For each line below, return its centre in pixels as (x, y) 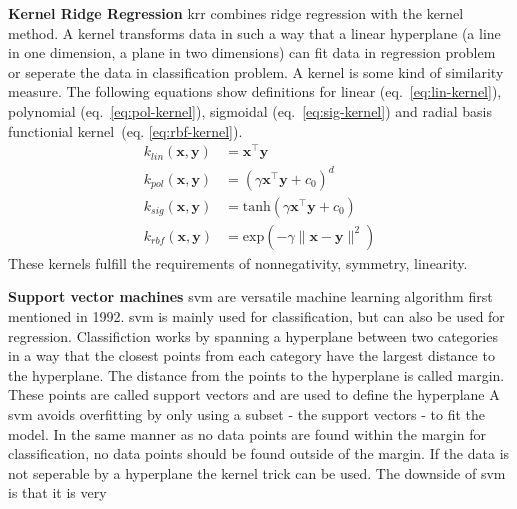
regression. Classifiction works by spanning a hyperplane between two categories (253, 335)
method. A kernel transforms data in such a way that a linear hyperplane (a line (254, 32)
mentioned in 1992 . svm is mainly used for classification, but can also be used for (256, 316)
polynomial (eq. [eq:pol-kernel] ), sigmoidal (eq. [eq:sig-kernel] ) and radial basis (250, 110)
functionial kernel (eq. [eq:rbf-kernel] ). (125, 130)
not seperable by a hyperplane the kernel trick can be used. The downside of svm (257, 472)
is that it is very (57, 492)
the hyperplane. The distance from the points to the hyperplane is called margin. (256, 374)
